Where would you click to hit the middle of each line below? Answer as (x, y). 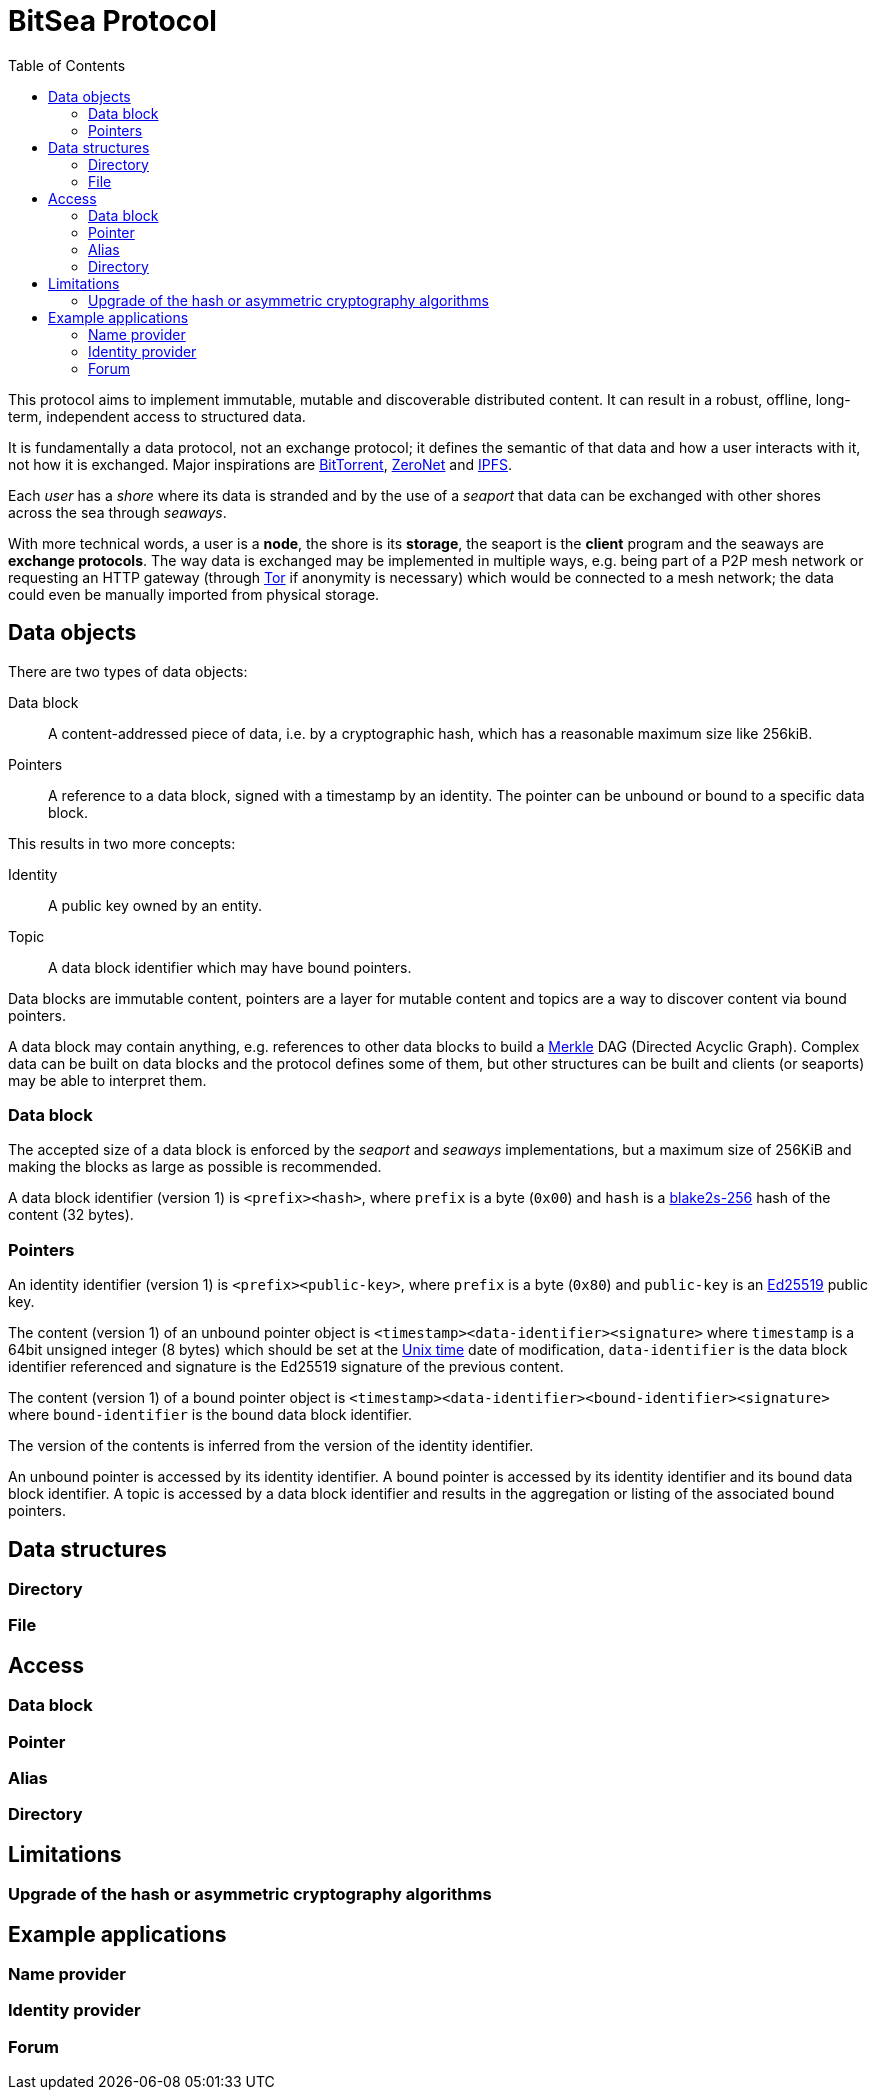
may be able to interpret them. (107, 1080)
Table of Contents (67, 65)
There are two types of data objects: (128, 671)
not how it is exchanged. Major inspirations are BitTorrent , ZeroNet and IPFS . (260, 464)
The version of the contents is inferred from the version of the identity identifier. (271, 1446)
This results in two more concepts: (122, 843)
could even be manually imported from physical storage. (194, 594)
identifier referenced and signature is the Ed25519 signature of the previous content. (286, 1367)
